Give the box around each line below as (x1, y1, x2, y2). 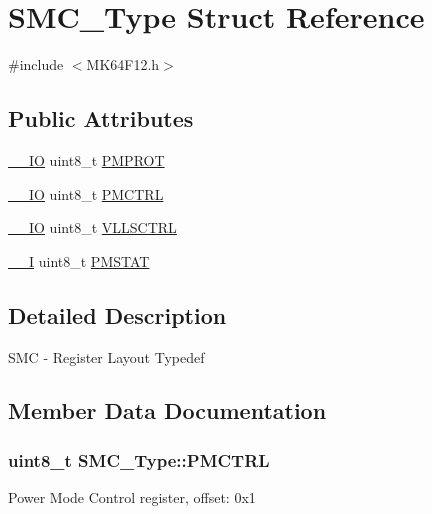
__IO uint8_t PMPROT (8, 149, 165, 170)
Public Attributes (8, 103, 194, 134)
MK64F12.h (86, 54, 160, 75)
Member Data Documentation (8, 395, 327, 426)
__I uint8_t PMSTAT (8, 250, 150, 271)
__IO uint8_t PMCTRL (8, 183, 164, 204)
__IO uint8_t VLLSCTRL (8, 217, 177, 238)
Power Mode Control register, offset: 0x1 (8, 487, 256, 508)
